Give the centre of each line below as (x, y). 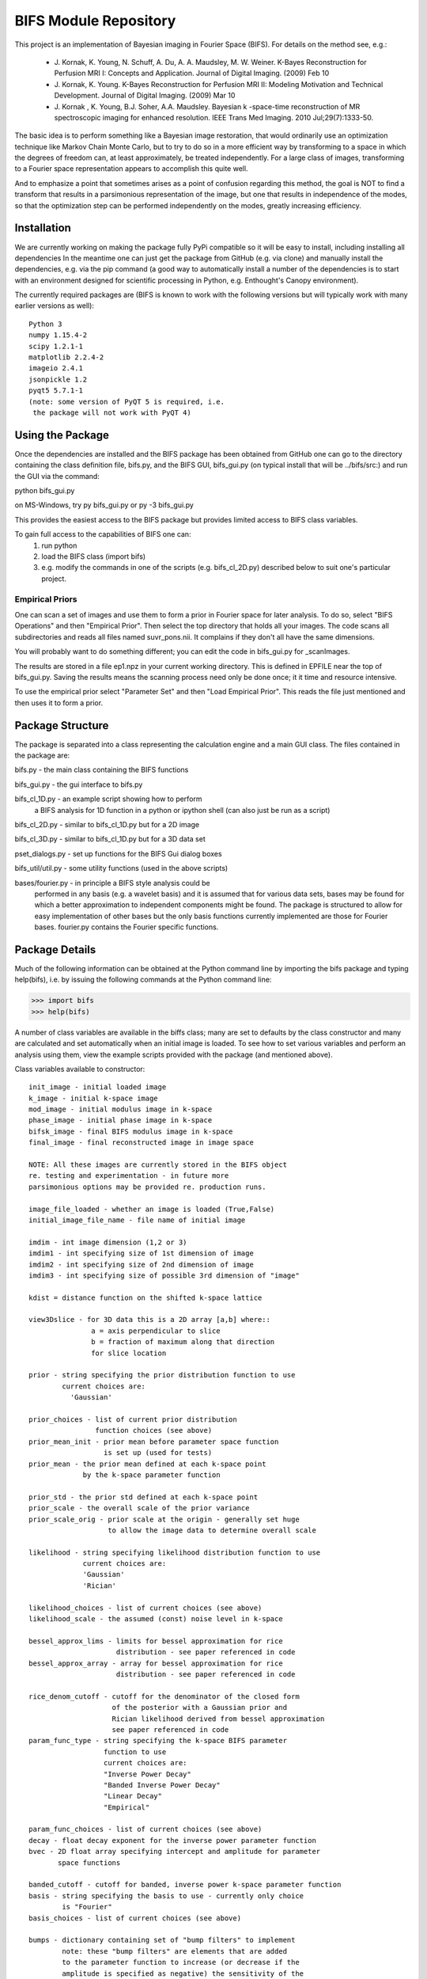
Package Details (55, 950)
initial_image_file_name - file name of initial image (137, 1220)
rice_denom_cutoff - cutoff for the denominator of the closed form (164, 1696)
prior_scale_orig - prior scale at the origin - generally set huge (164, 1519)
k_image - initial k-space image (93, 1098)
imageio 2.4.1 (56, 368)
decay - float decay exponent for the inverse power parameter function (172, 1840)
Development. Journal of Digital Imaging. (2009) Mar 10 (145, 96)
